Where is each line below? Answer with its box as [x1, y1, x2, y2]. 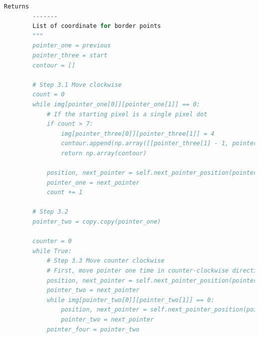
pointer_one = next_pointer [46, 179, 140, 186]
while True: [32, 247, 72, 255]
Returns [4, 3, 29, 10]
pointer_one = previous [32, 42, 111, 49]
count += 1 [46, 189, 83, 196]
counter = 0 [32, 238, 72, 245]
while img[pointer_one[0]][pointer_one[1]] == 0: [32, 100, 200, 108]
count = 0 [32, 91, 65, 98]
